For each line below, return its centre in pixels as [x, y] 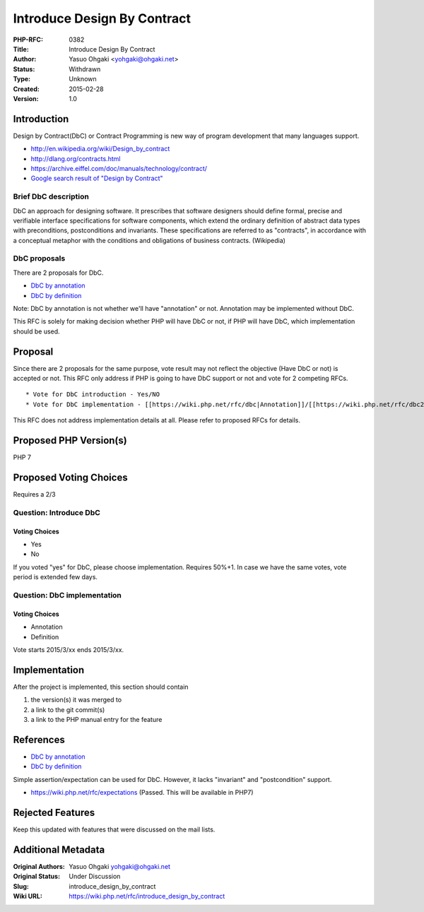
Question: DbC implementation [67, 595]
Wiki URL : [28, 896]
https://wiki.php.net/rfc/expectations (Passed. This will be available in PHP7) [142, 793]
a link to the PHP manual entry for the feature [96, 719]
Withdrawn [85, 69]
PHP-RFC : [28, 40]
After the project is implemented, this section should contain [101, 687]
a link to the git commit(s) [68, 709]
